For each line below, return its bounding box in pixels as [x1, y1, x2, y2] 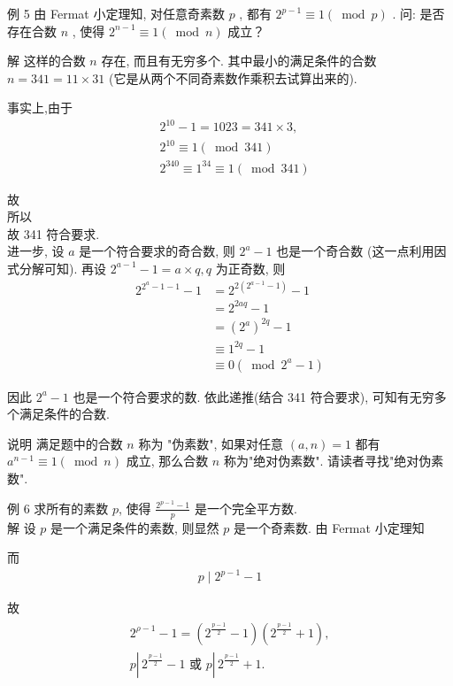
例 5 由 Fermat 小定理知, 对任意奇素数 [7, 4, 225, 22]
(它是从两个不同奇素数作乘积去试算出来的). [108, 68, 357, 87]
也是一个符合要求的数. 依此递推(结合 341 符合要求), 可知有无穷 [73, 387, 434, 405]
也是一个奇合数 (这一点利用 [276, 242, 434, 260]
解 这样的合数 [7, 51, 86, 70]
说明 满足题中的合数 [7, 434, 123, 452]
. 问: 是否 [392, 4, 445, 22]
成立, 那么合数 [126, 451, 209, 470]
